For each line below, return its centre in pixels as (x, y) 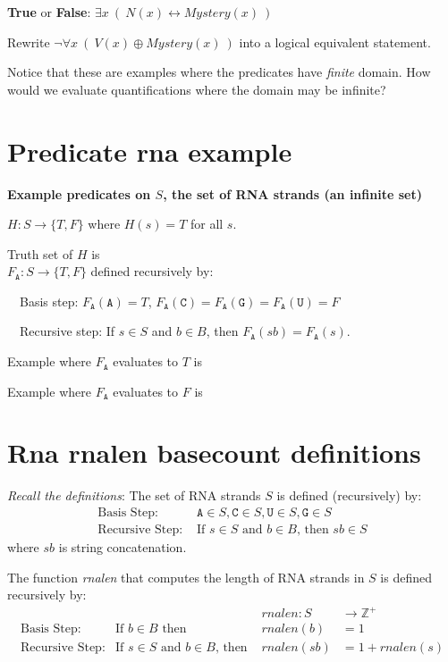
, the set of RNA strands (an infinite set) (292, 193)
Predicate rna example (150, 151)
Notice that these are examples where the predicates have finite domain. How (219, 72)
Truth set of (40, 253)
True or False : (49, 12)
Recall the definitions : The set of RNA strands (134, 495)
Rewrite (29, 42)
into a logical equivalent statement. (335, 42)
